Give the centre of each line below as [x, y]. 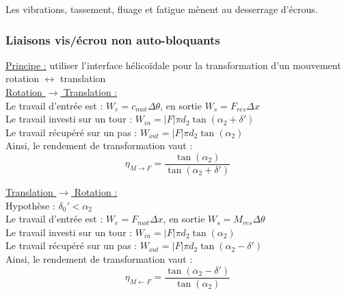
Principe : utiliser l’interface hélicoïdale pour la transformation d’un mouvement [173, 65]
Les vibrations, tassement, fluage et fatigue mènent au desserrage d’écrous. [162, 9]
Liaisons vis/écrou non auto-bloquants [113, 39]
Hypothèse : [30, 205]
